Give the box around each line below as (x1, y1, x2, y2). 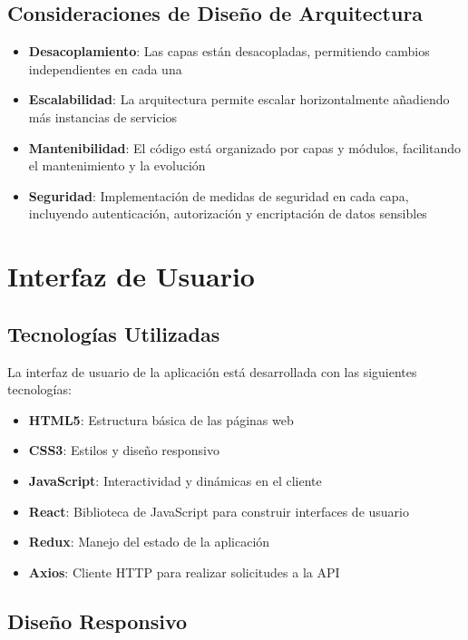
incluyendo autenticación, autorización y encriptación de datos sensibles (28, 204, 427, 223)
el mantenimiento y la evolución (28, 156, 206, 175)
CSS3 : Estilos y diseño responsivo (28, 441, 219, 460)
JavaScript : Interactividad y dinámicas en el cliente (28, 470, 322, 490)
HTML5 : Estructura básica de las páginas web (28, 410, 294, 429)
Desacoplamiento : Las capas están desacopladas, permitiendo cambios (28, 42, 430, 61)
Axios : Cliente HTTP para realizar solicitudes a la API (28, 562, 340, 581)
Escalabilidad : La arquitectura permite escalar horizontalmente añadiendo (28, 90, 450, 109)
